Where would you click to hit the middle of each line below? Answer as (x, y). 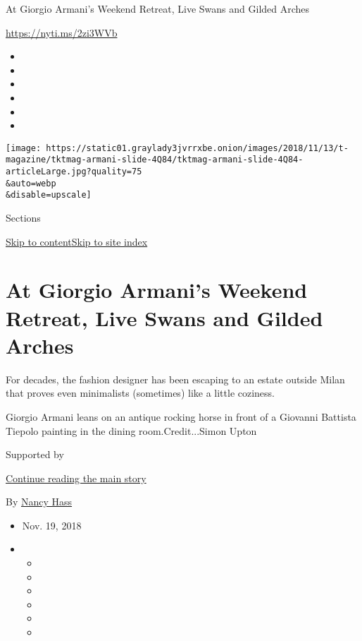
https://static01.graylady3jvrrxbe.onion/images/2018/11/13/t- (197, 148)
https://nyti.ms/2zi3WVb (62, 32)
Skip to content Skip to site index (77, 241)
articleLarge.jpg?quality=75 (74, 172)
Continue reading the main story (76, 478)
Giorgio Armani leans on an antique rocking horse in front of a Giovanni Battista (181, 416)
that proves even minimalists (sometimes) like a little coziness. (141, 393)
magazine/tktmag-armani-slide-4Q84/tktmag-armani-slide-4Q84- (155, 160)
